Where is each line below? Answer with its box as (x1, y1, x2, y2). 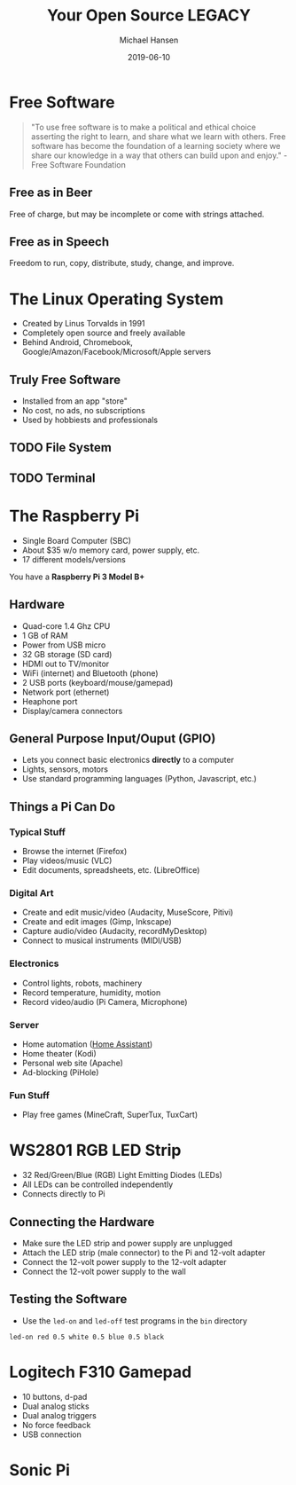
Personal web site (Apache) (21, 1057, 124, 1068)
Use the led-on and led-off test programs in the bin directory (21, 1315, 248, 1326)
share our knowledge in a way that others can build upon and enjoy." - (30, 150, 288, 161)
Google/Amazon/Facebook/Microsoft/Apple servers (21, 347, 211, 357)
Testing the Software (9, 1292, 128, 1307)
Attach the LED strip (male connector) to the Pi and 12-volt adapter (21, 1247, 266, 1258)
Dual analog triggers (21, 1410, 97, 1420)
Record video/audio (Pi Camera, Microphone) (21, 996, 188, 1007)
